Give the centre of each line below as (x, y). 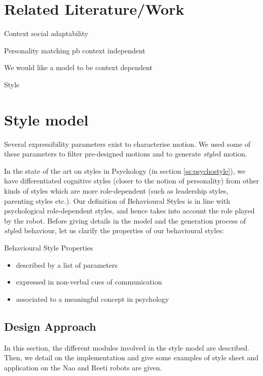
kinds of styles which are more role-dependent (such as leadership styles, (116, 191)
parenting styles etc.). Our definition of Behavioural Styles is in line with (117, 200)
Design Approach (50, 326)
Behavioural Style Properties (49, 247)
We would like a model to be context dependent (78, 67)
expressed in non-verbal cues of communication (89, 282)
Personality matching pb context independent (75, 50)
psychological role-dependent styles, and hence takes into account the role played (129, 211)
